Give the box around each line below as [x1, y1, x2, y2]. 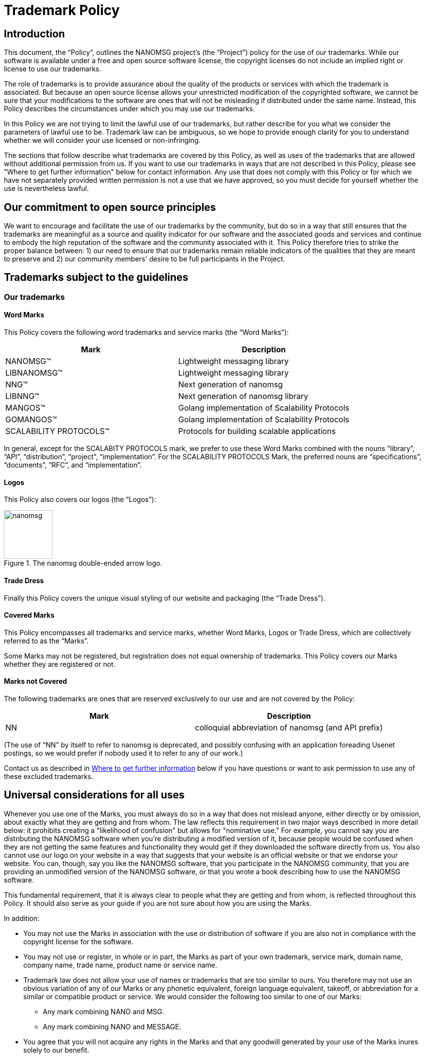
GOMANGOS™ [5, 415, 57, 425]
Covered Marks [4, 611, 55, 620]
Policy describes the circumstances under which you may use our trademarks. [4, 104, 255, 113]
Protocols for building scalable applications [178, 426, 336, 436]
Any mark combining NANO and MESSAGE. [43, 1022, 181, 1031]
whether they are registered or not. [4, 659, 116, 668]
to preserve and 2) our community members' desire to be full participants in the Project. [4, 255, 285, 263]
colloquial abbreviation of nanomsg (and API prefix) [195, 722, 383, 732]
